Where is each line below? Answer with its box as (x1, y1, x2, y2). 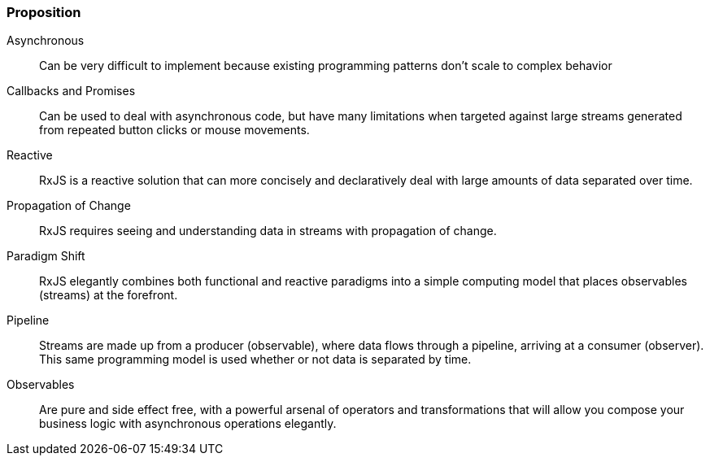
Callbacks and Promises (7, 84, 136, 98)
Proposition (7, 4, 81, 20)
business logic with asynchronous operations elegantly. (39, 416, 337, 431)
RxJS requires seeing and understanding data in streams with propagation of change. (39, 224, 497, 238)
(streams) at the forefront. (39, 288, 178, 303)
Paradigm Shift (7, 249, 85, 264)
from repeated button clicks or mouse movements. (39, 123, 310, 137)
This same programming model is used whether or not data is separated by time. (39, 352, 472, 367)
